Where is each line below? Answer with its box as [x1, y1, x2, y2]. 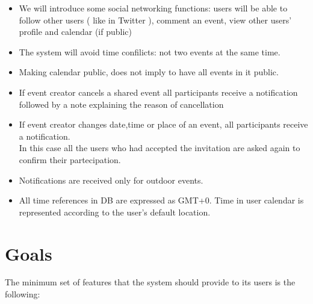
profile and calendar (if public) [19, 25, 132, 38]
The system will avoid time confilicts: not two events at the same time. [19, 45, 280, 58]
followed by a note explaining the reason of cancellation [19, 98, 224, 110]
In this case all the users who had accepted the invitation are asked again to [19, 141, 300, 154]
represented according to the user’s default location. [19, 205, 211, 218]
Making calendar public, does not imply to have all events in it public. [19, 66, 279, 78]
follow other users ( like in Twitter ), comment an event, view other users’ [19, 13, 292, 26]
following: [5, 288, 40, 300]
